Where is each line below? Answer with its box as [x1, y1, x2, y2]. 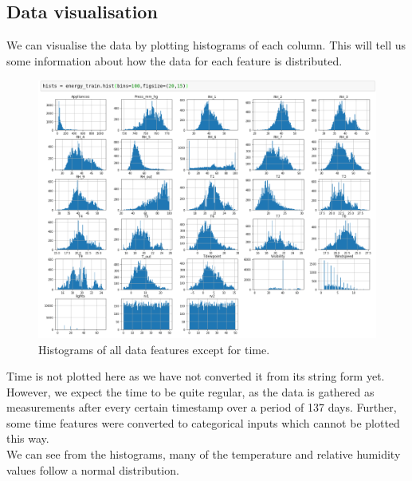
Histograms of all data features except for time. [38, 341, 270, 357]
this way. [6, 430, 49, 447]
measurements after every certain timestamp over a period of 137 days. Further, [6, 399, 397, 416]
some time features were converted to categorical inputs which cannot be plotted [6, 414, 400, 431]
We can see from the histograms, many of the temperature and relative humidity [6, 446, 401, 463]
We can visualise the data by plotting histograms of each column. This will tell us [6, 37, 406, 53]
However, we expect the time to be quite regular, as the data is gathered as [6, 383, 375, 400]
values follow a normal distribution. [6, 461, 179, 478]
